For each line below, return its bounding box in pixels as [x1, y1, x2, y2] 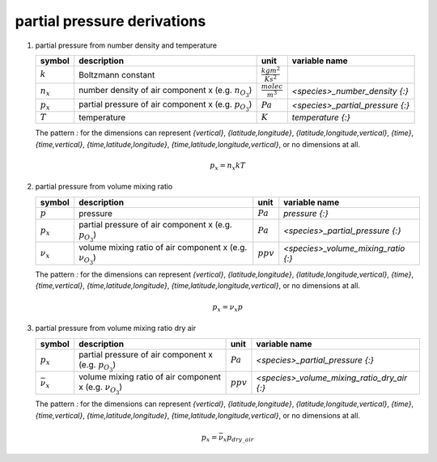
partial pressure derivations [15, 12, 206, 30]
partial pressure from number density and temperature [35, 40, 218, 50]
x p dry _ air [223, 433, 254, 444]
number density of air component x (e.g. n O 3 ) [78, 85, 252, 99]
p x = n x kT [209, 160, 246, 172]
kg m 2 [261, 65, 281, 75]
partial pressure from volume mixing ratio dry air [35, 324, 197, 333]
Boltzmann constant [78, 69, 155, 80]
